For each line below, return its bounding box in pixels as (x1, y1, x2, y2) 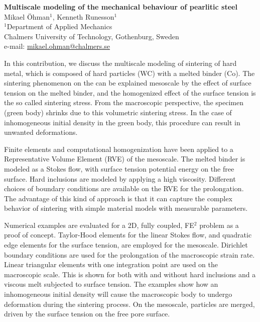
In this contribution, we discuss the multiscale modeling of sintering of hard (4, 57, 237, 68)
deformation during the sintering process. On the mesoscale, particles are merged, (4, 298, 255, 309)
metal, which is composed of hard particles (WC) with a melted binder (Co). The (4, 67, 255, 78)
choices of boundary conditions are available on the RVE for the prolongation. (4, 183, 244, 194)
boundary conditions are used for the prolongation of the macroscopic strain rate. (4, 249, 255, 260)
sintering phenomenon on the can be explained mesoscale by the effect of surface (4, 77, 251, 88)
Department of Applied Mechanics (7, 21, 112, 32)
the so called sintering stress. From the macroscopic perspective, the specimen (4, 97, 243, 108)
